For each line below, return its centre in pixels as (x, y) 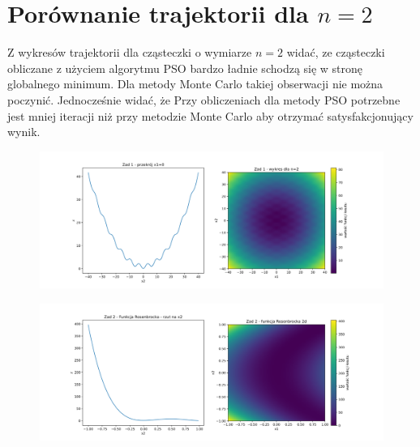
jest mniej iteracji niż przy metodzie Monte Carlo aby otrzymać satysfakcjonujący (210, 115)
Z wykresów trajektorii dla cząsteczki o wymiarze (130, 52)
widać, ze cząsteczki (336, 52)
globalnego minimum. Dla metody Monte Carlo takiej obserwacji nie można (195, 84)
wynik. (24, 132)
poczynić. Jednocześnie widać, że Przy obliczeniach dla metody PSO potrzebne (204, 99)
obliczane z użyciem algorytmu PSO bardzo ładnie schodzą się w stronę (185, 68)
